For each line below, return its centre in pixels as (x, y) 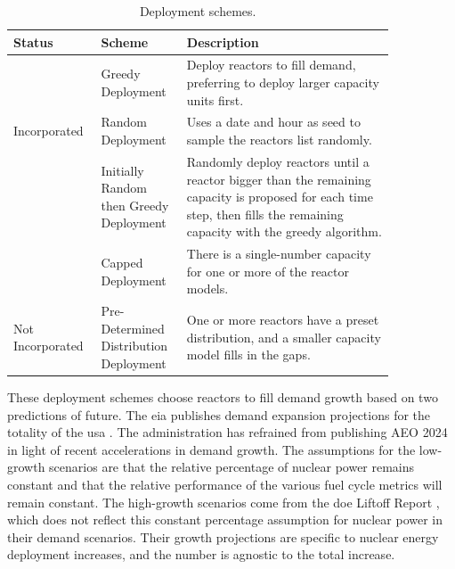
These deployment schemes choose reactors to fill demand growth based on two (223, 397)
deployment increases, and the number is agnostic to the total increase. (201, 554)
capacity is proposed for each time (280, 197)
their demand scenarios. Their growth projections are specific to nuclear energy (223, 536)
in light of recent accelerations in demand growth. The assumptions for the (211, 449)
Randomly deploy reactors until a (278, 161)
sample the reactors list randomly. (279, 140)
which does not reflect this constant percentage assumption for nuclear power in (225, 520)
